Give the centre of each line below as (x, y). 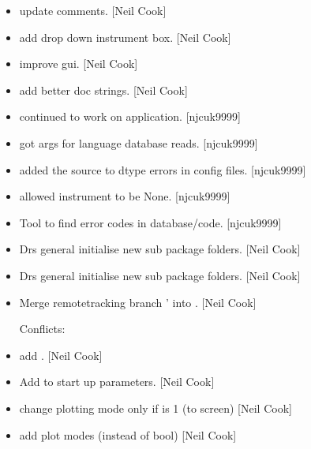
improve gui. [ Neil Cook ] (79, 64)
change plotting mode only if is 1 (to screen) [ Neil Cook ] (155, 408)
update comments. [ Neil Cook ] (93, 10)
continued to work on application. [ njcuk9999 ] (130, 116)
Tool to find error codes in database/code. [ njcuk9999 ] (150, 222)
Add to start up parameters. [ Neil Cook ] (117, 382)
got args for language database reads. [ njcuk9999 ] (139, 142)
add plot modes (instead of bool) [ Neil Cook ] (128, 434)
